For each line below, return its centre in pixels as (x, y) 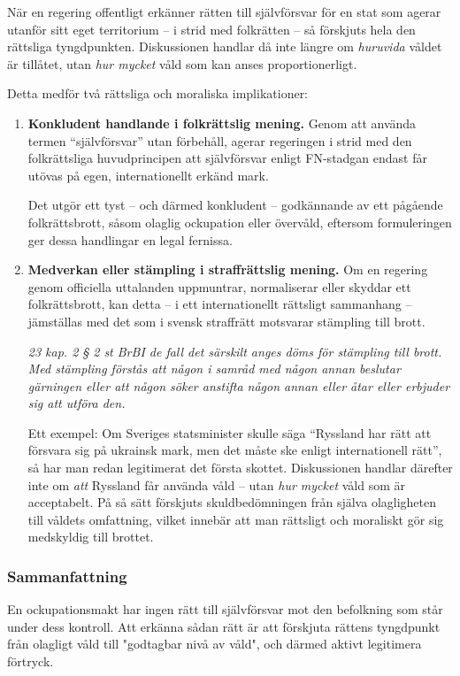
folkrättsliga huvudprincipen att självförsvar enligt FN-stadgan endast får (227, 158)
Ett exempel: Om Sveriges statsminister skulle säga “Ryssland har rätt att (230, 432)
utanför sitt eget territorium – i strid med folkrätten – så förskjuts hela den (211, 29)
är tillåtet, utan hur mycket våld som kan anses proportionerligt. (182, 63)
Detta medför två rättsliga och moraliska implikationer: (158, 93)
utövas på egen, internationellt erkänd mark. (148, 175)
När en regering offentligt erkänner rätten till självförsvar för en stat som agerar (224, 12)
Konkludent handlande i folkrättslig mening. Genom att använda (222, 123)
